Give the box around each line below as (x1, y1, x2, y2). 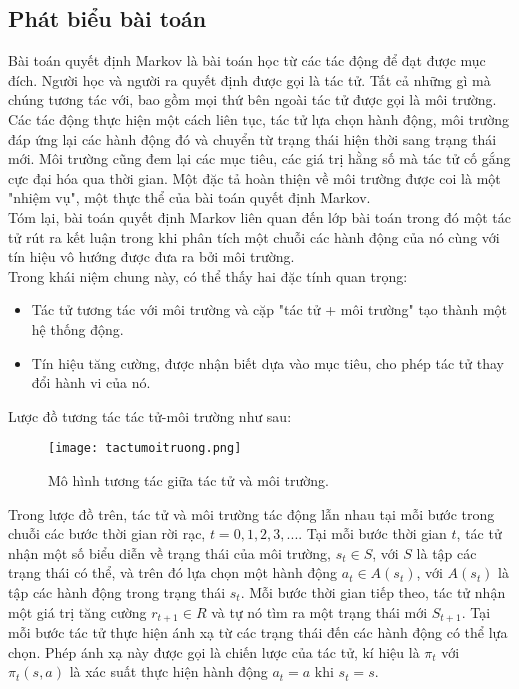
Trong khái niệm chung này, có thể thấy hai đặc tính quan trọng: (8, 265, 408, 286)
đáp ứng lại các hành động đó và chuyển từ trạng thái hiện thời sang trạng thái (8, 128, 497, 149)
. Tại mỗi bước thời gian (298, 523, 447, 544)
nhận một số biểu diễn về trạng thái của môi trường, (8, 542, 331, 563)
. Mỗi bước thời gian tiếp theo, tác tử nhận (240, 581, 506, 602)
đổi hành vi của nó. (31, 372, 151, 393)
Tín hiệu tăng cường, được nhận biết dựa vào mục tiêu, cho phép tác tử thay (31, 352, 504, 373)
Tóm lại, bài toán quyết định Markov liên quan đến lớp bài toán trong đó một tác (8, 206, 511, 227)
